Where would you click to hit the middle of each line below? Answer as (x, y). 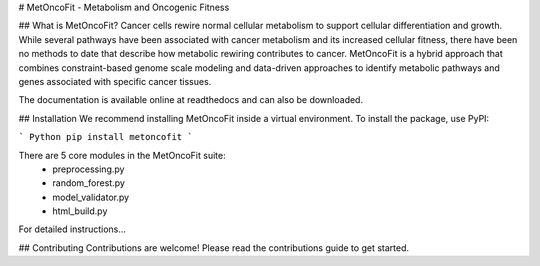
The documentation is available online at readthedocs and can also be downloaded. (191, 100)
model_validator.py (91, 197)
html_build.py (80, 211)
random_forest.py (88, 183)
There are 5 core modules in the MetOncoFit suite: (122, 155)
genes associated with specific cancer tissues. (115, 81)
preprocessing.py (88, 169)
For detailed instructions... (72, 229)
